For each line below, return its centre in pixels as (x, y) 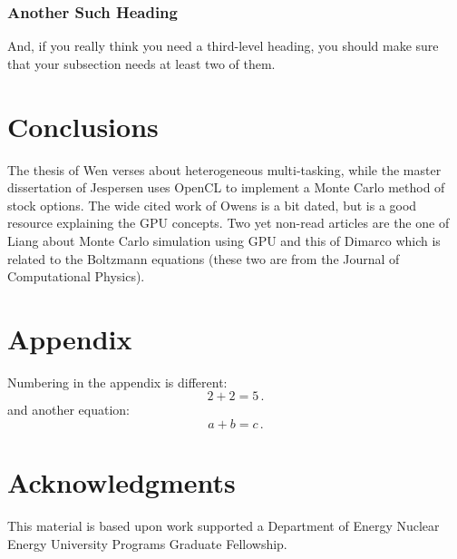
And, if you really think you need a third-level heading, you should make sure (223, 46)
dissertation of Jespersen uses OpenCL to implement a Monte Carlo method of (226, 187)
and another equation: (69, 410)
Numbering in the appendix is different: (117, 382)
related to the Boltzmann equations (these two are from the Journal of (204, 258)
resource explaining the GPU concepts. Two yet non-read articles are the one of (228, 223)
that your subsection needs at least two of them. (141, 63)
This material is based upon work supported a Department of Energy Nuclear (224, 526)
